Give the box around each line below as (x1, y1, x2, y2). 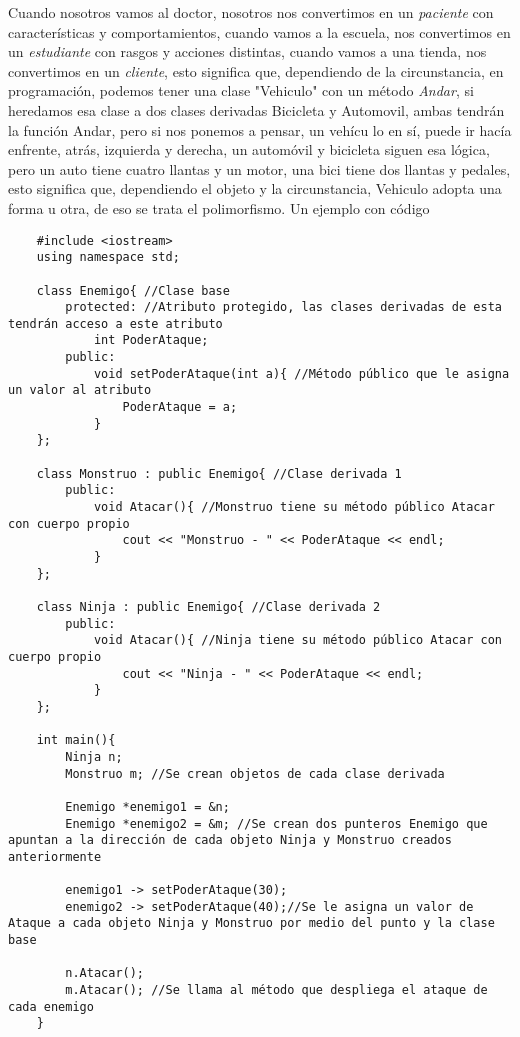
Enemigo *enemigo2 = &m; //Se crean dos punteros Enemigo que (65, 816, 488, 831)
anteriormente (8, 849, 102, 864)
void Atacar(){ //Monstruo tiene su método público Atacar (93, 500, 495, 515)
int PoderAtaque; (93, 333, 209, 348)
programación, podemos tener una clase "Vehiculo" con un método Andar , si (8, 80, 474, 101)
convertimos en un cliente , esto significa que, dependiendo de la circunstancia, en (8, 60, 504, 81)
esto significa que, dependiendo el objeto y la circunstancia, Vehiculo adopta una (8, 178, 502, 199)
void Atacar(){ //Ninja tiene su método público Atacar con (93, 633, 502, 648)
